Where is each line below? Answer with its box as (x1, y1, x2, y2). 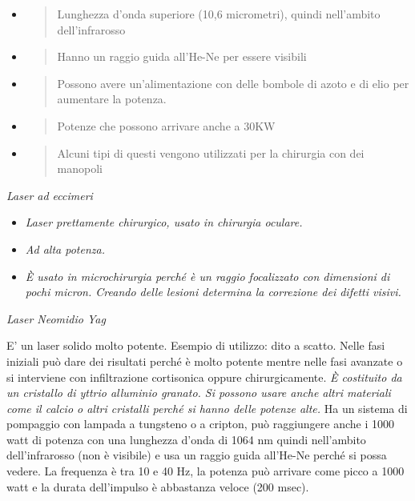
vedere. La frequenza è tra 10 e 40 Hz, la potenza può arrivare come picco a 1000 (6, 463, 405, 479)
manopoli (57, 160, 103, 177)
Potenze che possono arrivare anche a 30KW (57, 117, 276, 134)
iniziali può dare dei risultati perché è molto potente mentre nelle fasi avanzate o (6, 352, 403, 369)
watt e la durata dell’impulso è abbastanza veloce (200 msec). (6, 478, 309, 495)
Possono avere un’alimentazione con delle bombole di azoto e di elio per (57, 74, 409, 91)
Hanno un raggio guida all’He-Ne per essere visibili (57, 48, 307, 65)
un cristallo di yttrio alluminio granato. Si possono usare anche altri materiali (6, 384, 391, 401)
